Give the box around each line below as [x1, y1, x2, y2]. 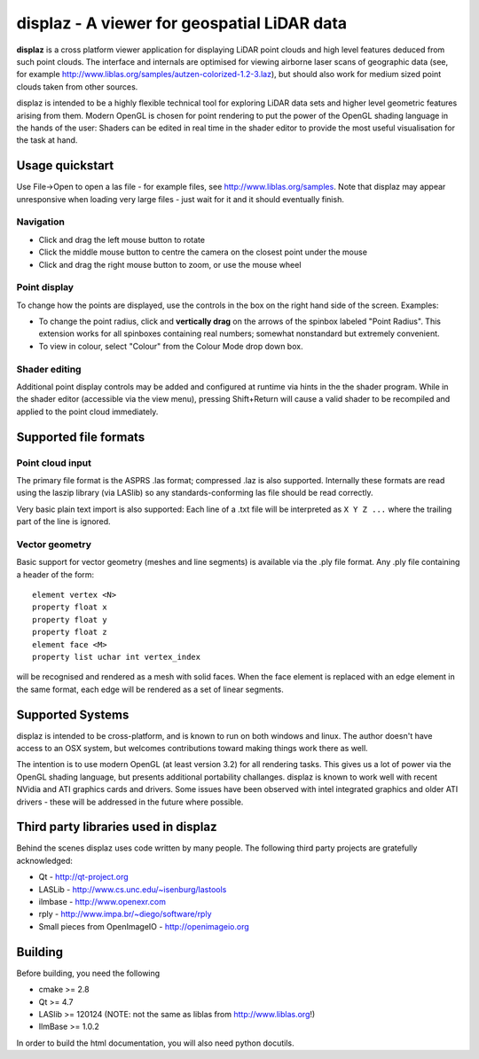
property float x [32, 602, 107, 612]
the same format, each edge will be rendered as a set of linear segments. [16, 684, 284, 694]
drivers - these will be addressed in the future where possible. [16, 796, 244, 807]
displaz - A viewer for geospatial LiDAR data [16, 13, 348, 33]
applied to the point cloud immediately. [16, 406, 159, 417]
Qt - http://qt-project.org [38, 872, 129, 882]
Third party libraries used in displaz [16, 820, 217, 835]
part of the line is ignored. [16, 516, 111, 527]
